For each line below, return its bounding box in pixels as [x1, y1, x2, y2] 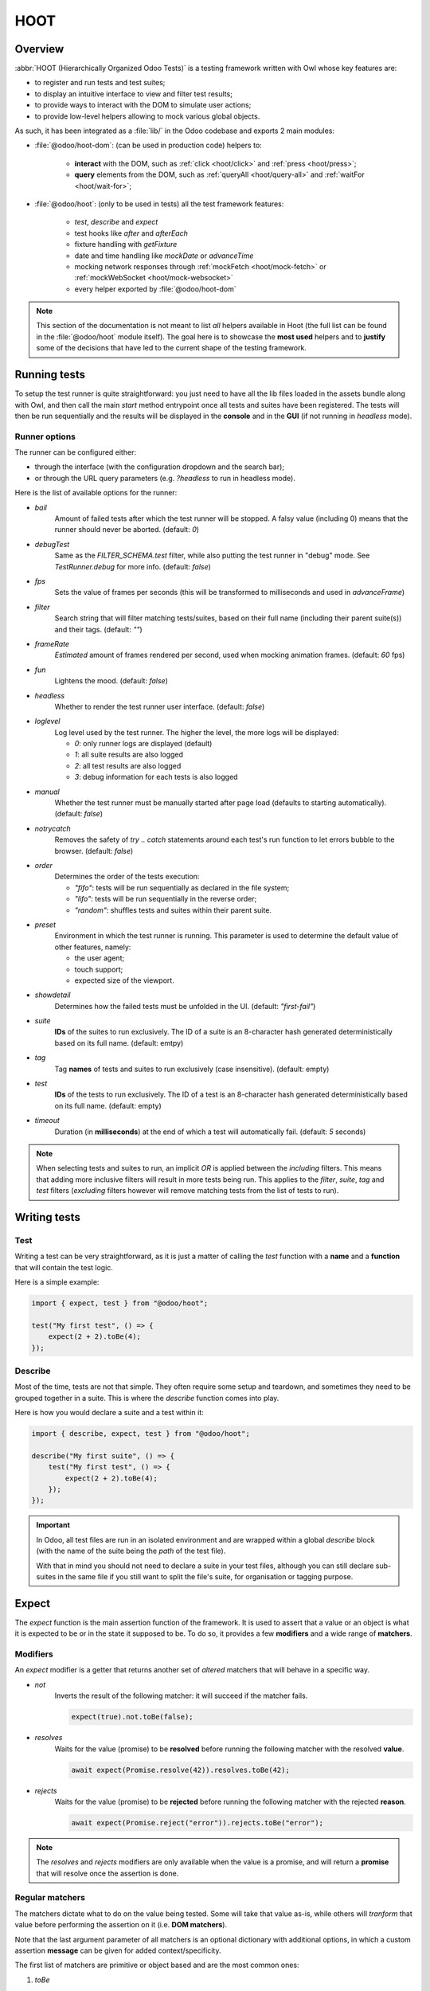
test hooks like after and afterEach [74, 228, 189, 238]
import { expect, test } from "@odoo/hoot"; [31, 1299, 209, 1308]
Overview [14, 42, 64, 56]
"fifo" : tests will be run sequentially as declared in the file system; [74, 882, 290, 892]
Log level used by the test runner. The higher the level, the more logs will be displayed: [54, 727, 339, 737]
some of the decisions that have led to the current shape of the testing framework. [36, 343, 307, 353]
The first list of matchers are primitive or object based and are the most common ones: [14, 1960, 299, 1970]
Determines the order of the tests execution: [54, 872, 200, 882]
